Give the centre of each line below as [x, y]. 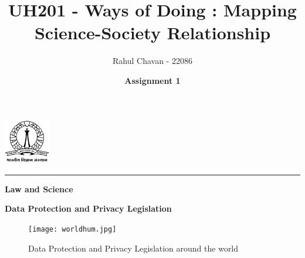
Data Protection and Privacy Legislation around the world [133, 248]
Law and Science [39, 189]
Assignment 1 [152, 80]
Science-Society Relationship [152, 33]
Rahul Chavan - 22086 [152, 61]
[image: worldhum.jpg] [72, 229]
